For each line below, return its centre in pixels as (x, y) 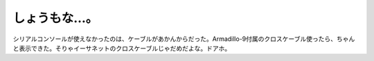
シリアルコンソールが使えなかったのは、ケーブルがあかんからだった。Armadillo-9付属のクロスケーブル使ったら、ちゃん (184, 39)
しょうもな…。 (55, 18)
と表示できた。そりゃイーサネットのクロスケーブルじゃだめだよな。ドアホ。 (122, 48)
